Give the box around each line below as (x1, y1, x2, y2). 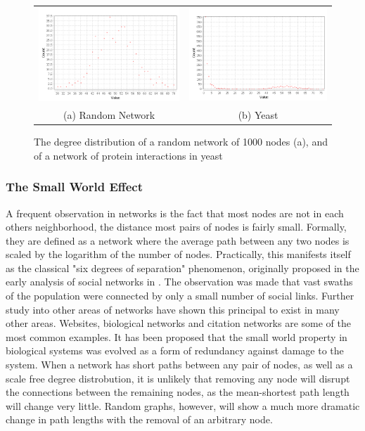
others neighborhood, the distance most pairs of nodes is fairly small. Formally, (6, 219, 347, 234)
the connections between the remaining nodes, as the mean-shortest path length (6, 385, 350, 399)
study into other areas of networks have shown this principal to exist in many (6, 302, 340, 316)
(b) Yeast (238, 108, 278, 122)
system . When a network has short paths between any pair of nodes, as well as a (6, 357, 353, 372)
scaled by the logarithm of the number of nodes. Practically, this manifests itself (6, 247, 351, 262)
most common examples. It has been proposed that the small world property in (6, 329, 347, 344)
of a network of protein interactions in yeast (34, 148, 223, 162)
